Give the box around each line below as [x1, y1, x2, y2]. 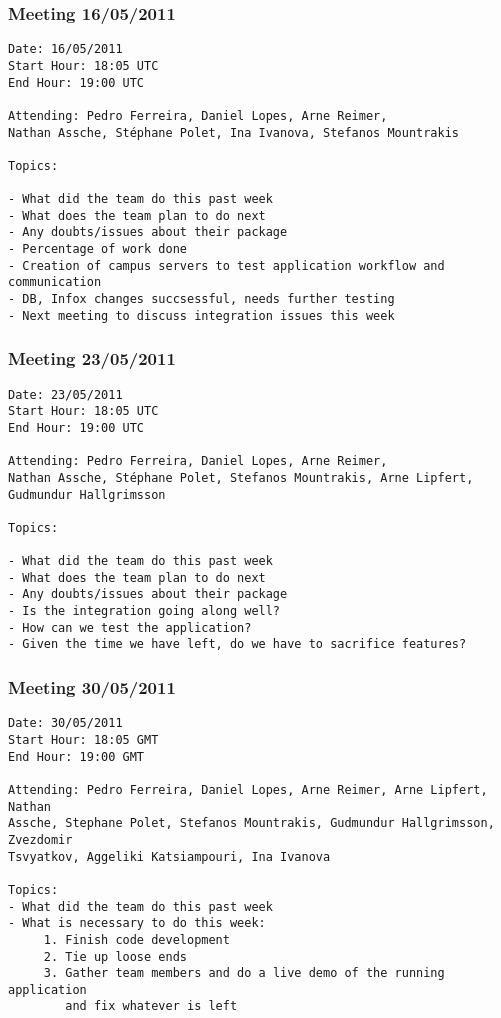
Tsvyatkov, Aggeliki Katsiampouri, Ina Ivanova [8, 849, 331, 864]
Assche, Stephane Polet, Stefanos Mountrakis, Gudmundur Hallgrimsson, [8, 816, 495, 831]
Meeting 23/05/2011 [8, 346, 176, 371]
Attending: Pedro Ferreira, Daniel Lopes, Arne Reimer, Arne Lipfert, [8, 782, 488, 797]
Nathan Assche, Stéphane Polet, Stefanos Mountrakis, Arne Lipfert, [8, 470, 474, 485]
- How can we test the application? [8, 620, 252, 635]
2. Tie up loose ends [43, 949, 187, 964]
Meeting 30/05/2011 [8, 675, 176, 700]
